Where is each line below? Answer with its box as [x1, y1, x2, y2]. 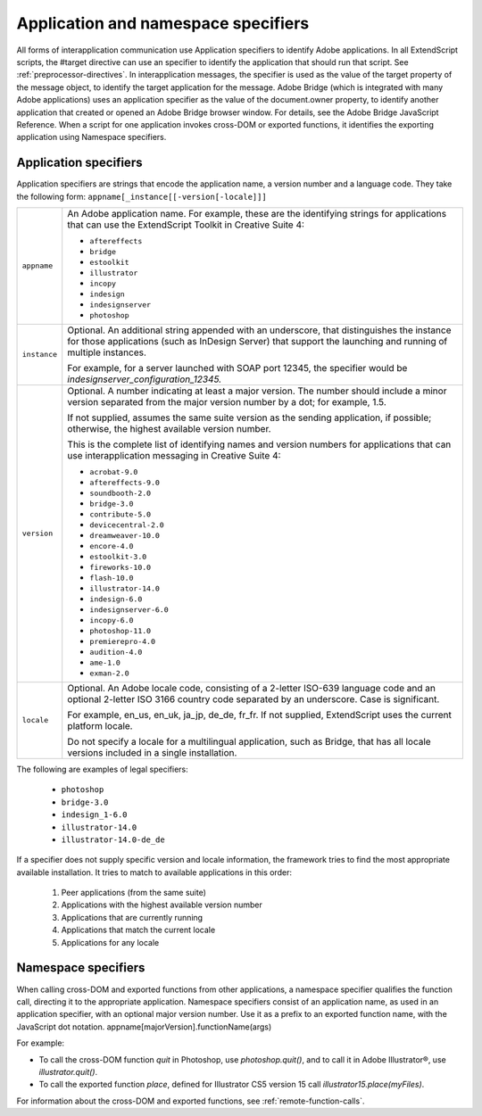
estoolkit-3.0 [89, 551, 147, 561]
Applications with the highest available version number [61, 899, 263, 910]
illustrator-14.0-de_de [61, 834, 165, 845]
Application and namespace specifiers [16, 13, 310, 33]
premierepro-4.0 [89, 636, 156, 646]
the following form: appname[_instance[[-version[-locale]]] [16, 191, 267, 202]
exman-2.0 [89, 668, 129, 678]
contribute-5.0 [89, 509, 152, 519]
